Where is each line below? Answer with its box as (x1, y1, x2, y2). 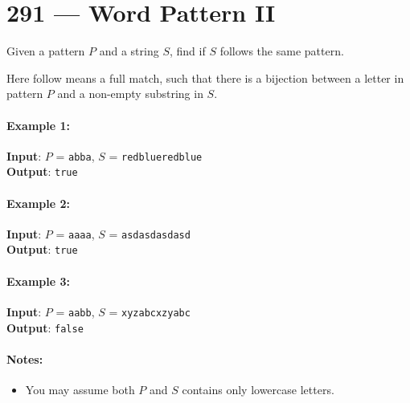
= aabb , (55, 303, 95, 320)
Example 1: (6, 116, 70, 133)
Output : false (6, 319, 84, 336)
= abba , (55, 147, 95, 164)
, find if (169, 43, 206, 59)
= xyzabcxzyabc (109, 303, 191, 320)
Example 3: (6, 272, 70, 289)
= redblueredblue (109, 147, 203, 164)
